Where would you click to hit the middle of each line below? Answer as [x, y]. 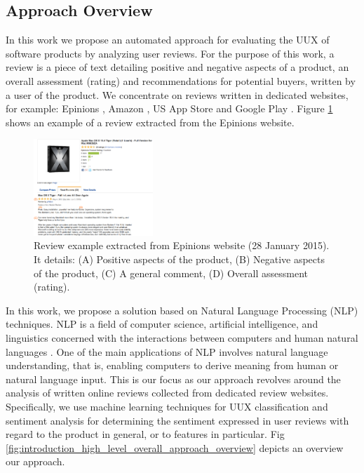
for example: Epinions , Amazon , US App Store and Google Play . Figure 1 [169, 108]
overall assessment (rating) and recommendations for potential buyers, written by [181, 80]
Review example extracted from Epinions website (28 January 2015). [182, 245]
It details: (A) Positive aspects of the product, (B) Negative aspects [180, 259]
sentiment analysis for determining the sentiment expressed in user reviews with [177, 420]
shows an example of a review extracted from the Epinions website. [150, 122]
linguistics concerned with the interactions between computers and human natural [182, 338]
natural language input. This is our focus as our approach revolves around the [173, 379]
